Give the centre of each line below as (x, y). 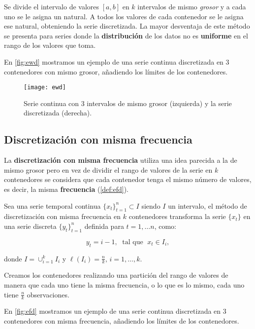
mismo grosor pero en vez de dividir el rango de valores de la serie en (108, 169)
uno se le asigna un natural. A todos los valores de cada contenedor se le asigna (124, 16)
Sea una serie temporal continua (52, 205)
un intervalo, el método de (207, 205)
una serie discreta (30, 226)
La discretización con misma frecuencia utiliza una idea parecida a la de (121, 160)
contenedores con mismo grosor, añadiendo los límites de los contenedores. (116, 71)
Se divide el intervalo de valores (52, 6)
